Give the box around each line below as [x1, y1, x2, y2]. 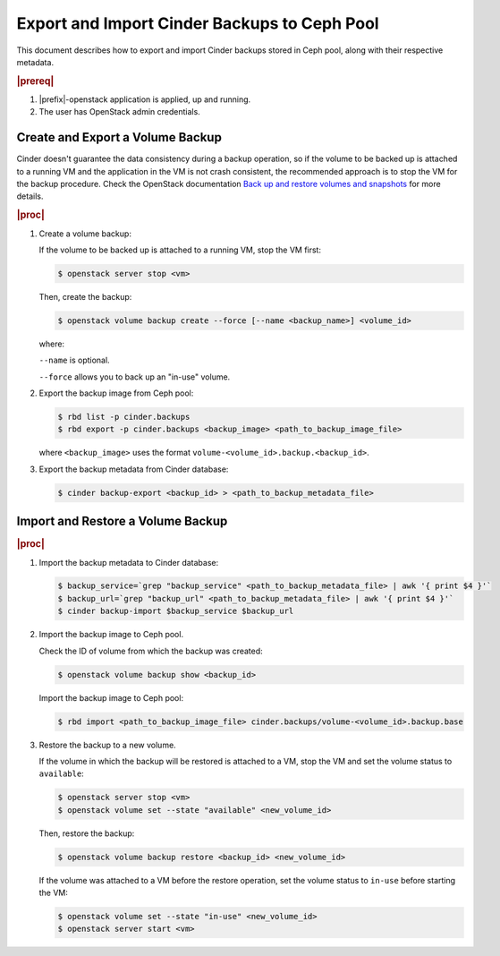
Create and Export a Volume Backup [16, 130, 223, 145]
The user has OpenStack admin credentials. [38, 107, 200, 117]
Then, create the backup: [38, 291, 132, 302]
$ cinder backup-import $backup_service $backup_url [57, 606, 294, 617]
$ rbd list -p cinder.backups [57, 412, 191, 422]
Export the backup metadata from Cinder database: [38, 464, 229, 474]
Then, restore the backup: [38, 828, 135, 839]
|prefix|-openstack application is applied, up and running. [38, 94, 251, 105]
